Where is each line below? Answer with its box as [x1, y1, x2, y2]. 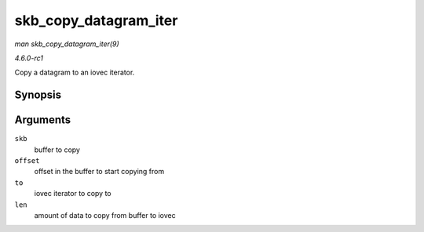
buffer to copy [34, 145, 80, 154]
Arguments [14, 114, 71, 127]
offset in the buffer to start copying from [34, 167, 165, 176]
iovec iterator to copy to [34, 189, 111, 198]
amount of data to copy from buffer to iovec [34, 210, 176, 219]
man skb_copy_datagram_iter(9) [14, 39, 119, 49]
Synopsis [14, 89, 62, 102]
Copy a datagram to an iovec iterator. [14, 67, 135, 78]
